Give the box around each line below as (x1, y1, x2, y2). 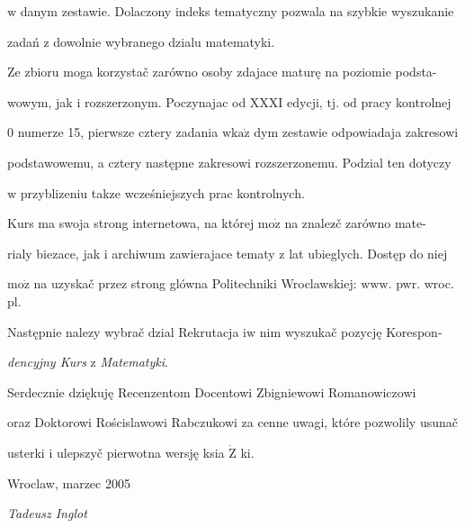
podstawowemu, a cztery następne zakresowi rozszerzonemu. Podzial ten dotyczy (7, 152, 452, 171)
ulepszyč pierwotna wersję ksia (56, 442, 225, 461)
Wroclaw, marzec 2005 (7, 473, 130, 492)
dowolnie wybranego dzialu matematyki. (53, 32, 275, 50)
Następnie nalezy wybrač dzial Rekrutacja (7, 322, 239, 341)
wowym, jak (7, 92, 73, 111)
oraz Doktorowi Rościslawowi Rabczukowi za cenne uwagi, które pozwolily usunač (7, 413, 458, 432)
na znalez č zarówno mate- (284, 214, 426, 232)
